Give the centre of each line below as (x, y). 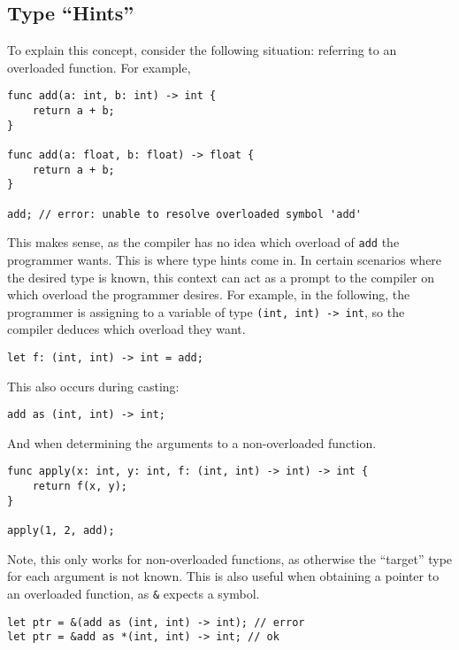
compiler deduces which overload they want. (126, 329)
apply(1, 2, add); (61, 531)
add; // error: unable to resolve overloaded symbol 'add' (184, 214)
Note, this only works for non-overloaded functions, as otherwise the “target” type (230, 558)
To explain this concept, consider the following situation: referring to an (202, 50)
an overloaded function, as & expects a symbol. (134, 593)
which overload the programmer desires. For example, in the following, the (209, 294)
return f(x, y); (80, 487)
